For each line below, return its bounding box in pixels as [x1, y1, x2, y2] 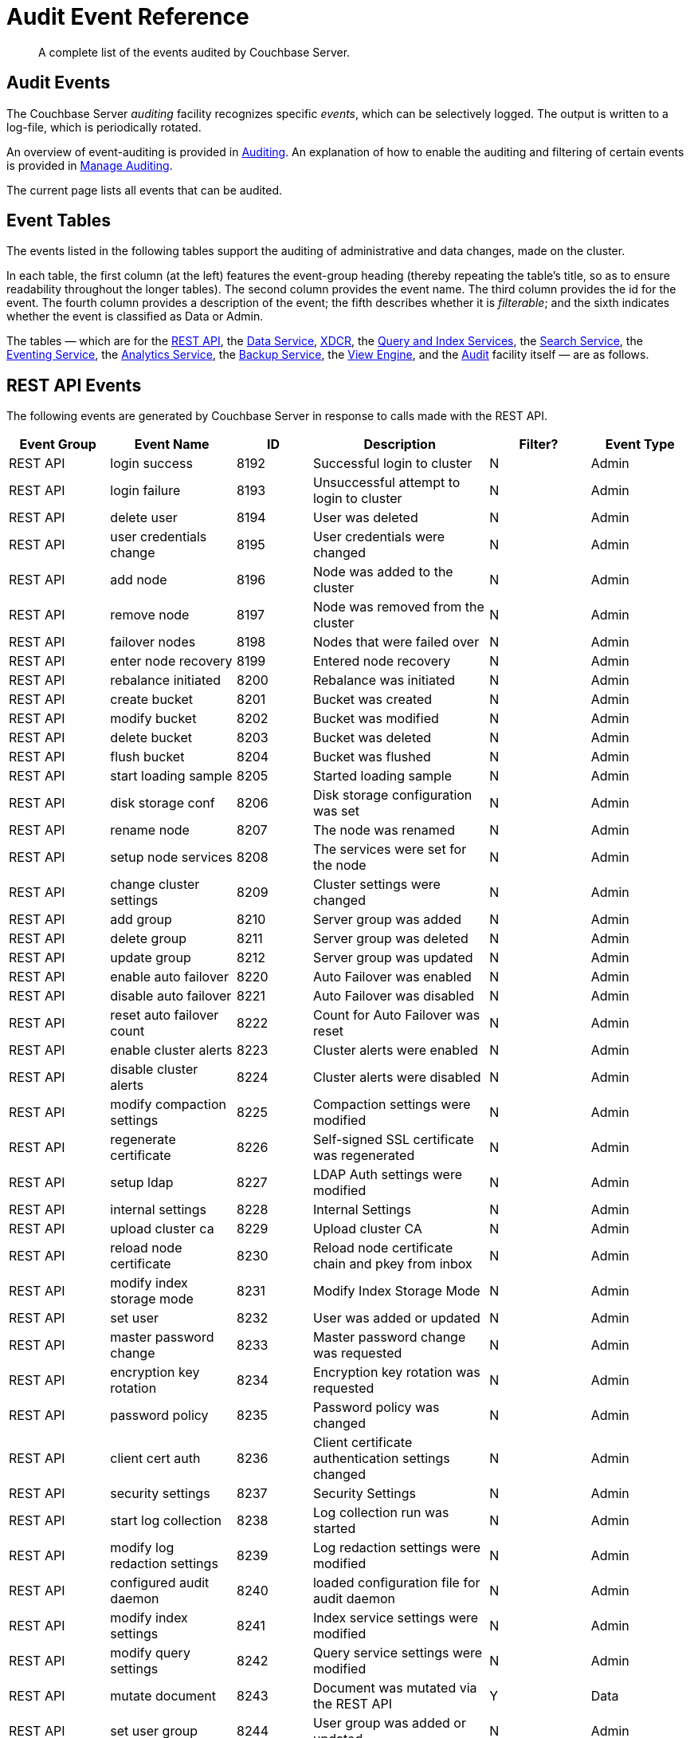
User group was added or [312, 1715, 466, 1732]
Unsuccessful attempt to [312, 474, 461, 491]
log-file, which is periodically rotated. [6, 120, 202, 134]
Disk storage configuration [312, 787, 472, 804]
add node [110, 572, 167, 588]
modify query [110, 1645, 190, 1661]
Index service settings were [312, 1610, 479, 1626]
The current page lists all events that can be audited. [6, 183, 283, 197]
